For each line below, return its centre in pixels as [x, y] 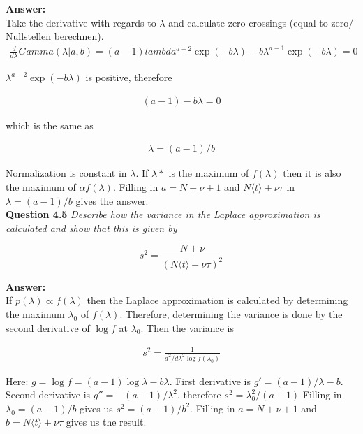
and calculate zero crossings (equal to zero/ [261, 22]
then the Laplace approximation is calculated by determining [217, 300]
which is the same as [50, 125]
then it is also [312, 173]
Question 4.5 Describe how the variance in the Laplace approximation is [163, 214]
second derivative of [48, 327]
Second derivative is [48, 395]
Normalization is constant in [66, 173]
